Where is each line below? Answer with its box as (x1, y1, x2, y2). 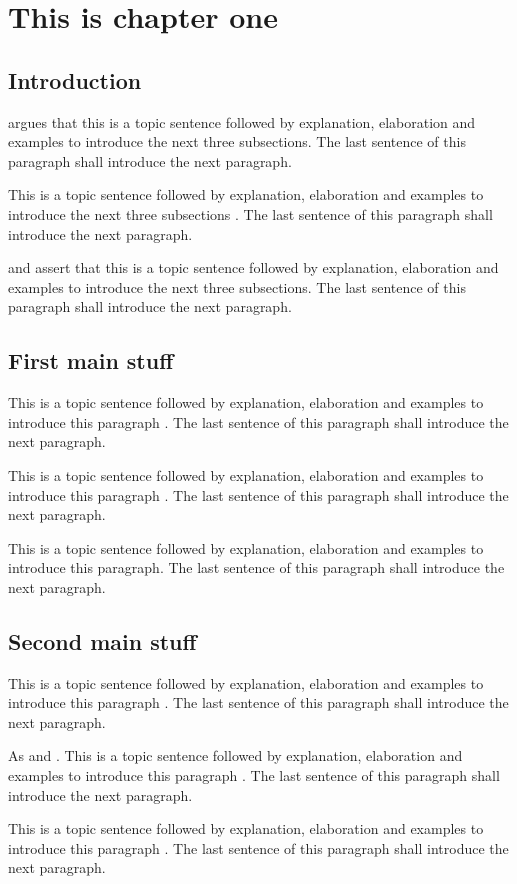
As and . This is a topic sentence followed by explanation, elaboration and (8, 745, 463, 766)
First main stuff (8, 345, 174, 376)
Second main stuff (8, 625, 197, 656)
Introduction (8, 64, 142, 95)
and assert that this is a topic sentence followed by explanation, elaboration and (8, 257, 499, 278)
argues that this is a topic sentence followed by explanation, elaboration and (8, 111, 476, 132)
